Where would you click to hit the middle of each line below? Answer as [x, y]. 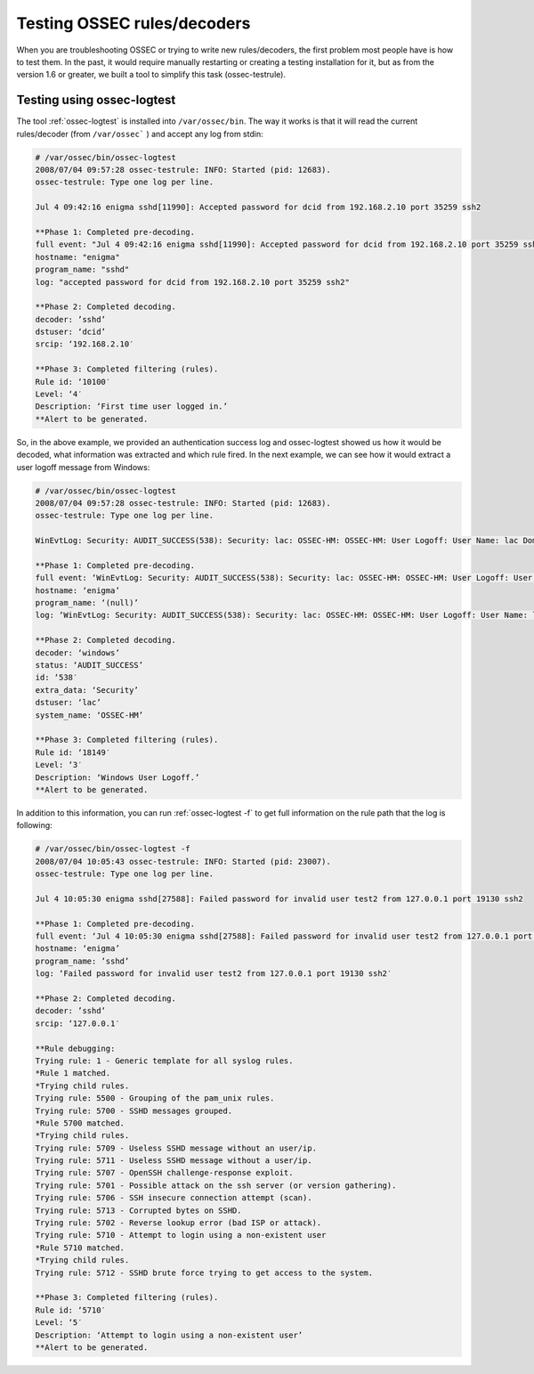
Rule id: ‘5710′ [71, 1310]
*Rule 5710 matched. [80, 1248]
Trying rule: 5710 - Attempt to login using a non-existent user [181, 1235]
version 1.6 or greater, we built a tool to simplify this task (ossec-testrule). [151, 75]
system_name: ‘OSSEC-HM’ [89, 715]
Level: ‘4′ [59, 394]
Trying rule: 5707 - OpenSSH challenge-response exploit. [164, 1173]
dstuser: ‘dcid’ [71, 332]
